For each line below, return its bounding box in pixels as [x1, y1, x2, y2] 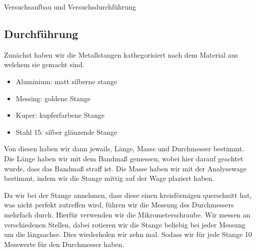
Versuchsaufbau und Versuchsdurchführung [4, 2, 136, 12]
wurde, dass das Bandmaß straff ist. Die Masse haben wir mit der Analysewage [4, 163, 246, 173]
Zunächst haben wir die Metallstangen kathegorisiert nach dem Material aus [4, 49, 238, 60]
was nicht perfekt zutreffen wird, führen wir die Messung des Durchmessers [4, 199, 234, 210]
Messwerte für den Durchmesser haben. [4, 238, 124, 249]
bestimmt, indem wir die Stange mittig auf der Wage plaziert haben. [4, 173, 214, 183]
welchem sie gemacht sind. [4, 59, 84, 70]
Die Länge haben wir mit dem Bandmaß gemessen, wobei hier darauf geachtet [4, 153, 243, 163]
